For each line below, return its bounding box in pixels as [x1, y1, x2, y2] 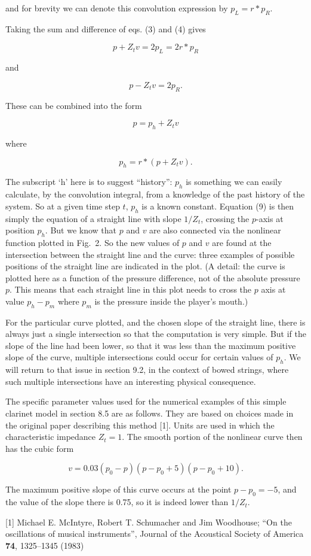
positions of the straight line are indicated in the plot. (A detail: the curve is [5, 260, 285, 272]
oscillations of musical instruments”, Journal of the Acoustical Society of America [5, 527, 304, 540]
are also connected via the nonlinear [149, 224, 281, 236]
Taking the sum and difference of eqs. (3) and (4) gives [5, 22, 206, 35]
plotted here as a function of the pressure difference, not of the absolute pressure [5, 271, 300, 284]
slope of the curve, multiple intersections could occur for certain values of [5, 351, 273, 363]
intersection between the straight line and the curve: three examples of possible [5, 248, 295, 260]
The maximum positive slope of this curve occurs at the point [5, 483, 232, 496]
